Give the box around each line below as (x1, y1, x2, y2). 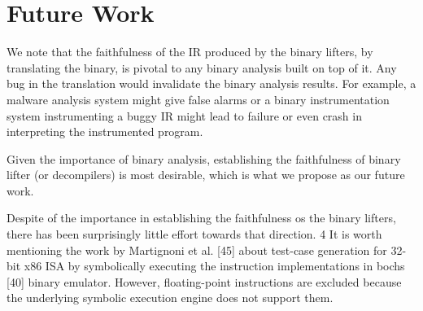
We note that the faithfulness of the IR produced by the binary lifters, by (7, 43, 373, 60)
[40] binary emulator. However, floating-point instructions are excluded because (7, 273, 402, 290)
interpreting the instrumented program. (7, 123, 203, 140)
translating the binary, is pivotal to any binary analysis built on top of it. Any (7, 59, 397, 76)
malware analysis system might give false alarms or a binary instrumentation (7, 90, 390, 107)
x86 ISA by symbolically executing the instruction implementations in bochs (24, 257, 405, 274)
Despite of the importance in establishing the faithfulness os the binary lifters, (7, 209, 396, 226)
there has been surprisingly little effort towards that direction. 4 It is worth (7, 226, 382, 243)
